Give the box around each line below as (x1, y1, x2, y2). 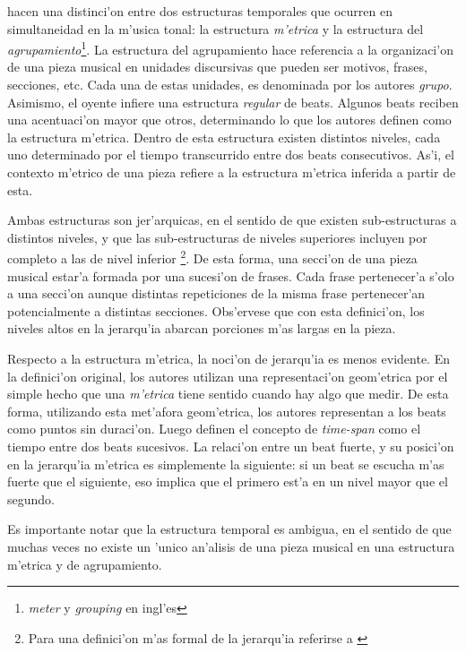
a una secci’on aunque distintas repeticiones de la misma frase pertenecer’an (7, 284, 426, 303)
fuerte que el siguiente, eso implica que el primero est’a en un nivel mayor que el (7, 472, 448, 491)
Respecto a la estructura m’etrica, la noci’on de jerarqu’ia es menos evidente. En (7, 349, 450, 367)
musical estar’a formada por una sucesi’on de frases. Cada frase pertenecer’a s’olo (7, 266, 454, 285)
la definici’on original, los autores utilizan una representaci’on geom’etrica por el (7, 366, 448, 385)
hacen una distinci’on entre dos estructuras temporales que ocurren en (7, 2, 393, 20)
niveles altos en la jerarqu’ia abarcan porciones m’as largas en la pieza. (7, 319, 396, 338)
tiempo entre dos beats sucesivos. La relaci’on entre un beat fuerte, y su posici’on (7, 436, 454, 455)
